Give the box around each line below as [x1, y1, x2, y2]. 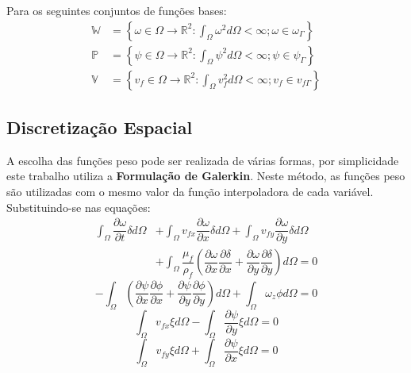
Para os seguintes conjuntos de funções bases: [6, 2, 227, 18]
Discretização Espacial [6, 115, 193, 140]
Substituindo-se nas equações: [6, 198, 151, 215]
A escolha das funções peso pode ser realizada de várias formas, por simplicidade [6, 152, 399, 168]
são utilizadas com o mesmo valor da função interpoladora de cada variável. [6, 183, 374, 200]
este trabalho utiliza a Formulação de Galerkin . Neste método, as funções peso [6, 167, 405, 184]
